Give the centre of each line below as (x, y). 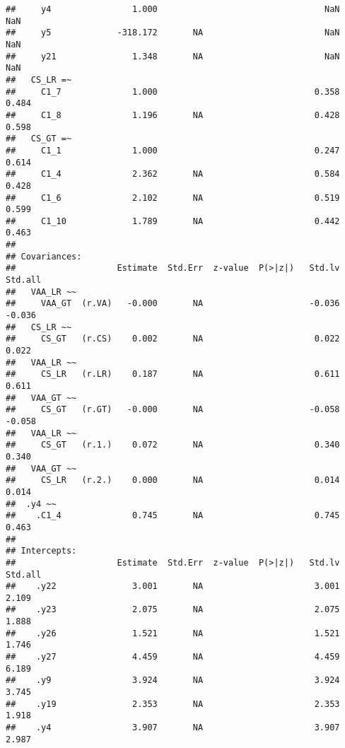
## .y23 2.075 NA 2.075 (173, 610)
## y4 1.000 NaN (173, 9)
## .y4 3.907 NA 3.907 (173, 728)
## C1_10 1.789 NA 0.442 (173, 221)
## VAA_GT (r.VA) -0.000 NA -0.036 (173, 304)
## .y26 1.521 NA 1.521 (173, 633)
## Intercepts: (41, 551)
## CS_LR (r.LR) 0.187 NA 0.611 (173, 374)
